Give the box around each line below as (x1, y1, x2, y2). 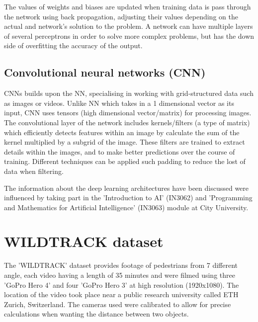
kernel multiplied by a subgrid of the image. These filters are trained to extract (4, 137, 245, 147)
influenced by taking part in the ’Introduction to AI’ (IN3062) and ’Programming (4, 192, 253, 203)
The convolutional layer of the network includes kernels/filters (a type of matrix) (4, 117, 250, 127)
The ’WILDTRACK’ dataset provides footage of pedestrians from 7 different (4, 260, 238, 270)
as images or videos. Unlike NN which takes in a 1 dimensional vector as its (4, 97, 234, 108)
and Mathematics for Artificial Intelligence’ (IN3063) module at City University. (4, 202, 249, 212)
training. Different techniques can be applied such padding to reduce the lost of (4, 156, 246, 166)
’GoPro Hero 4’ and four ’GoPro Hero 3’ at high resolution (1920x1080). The (4, 279, 239, 290)
